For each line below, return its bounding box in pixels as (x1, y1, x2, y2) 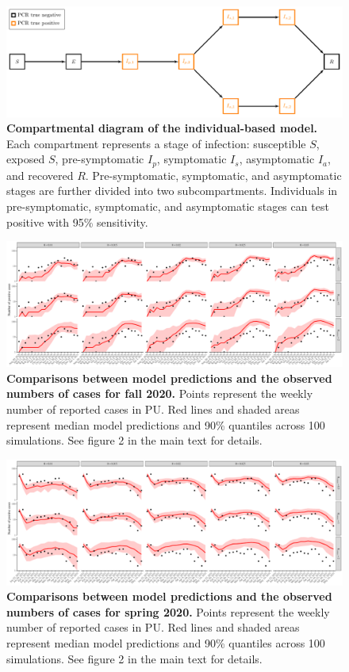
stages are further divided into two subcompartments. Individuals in (6, 182, 338, 199)
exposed (6, 151, 45, 167)
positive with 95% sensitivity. (6, 213, 148, 230)
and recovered (6, 166, 74, 183)
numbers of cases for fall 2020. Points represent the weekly (6, 385, 313, 402)
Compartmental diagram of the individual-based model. (6, 120, 318, 136)
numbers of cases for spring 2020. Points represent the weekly (6, 603, 330, 620)
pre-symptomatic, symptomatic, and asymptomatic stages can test (6, 197, 329, 214)
